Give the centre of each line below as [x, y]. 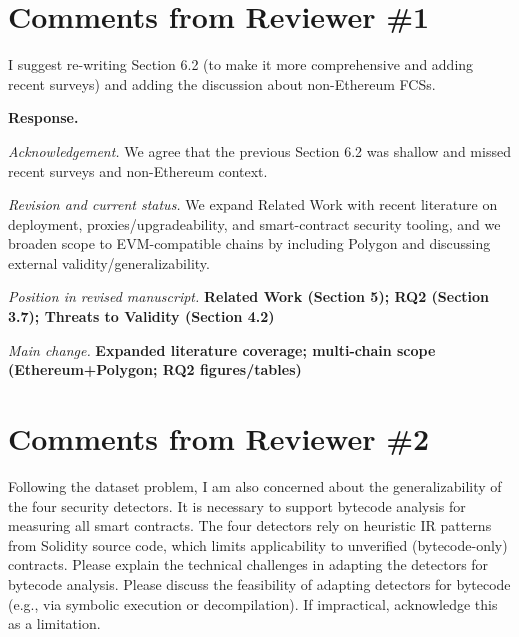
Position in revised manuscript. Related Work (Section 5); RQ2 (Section [249, 296]
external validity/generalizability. [109, 262]
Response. [43, 117]
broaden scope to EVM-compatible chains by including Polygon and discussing [249, 243]
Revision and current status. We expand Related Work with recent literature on [253, 204]
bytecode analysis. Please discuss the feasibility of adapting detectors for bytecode [259, 583]
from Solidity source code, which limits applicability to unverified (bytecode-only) [258, 544]
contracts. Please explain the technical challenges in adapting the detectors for [248, 564]
